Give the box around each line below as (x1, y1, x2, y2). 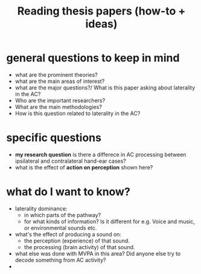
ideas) (85, 17, 118, 31)
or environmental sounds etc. (24, 224, 97, 231)
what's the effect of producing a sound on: (14, 230, 122, 238)
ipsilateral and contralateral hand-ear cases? (14, 157, 127, 165)
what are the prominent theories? (14, 71, 98, 78)
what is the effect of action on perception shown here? (14, 163, 153, 171)
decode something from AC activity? (14, 256, 106, 264)
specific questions (6, 131, 101, 145)
